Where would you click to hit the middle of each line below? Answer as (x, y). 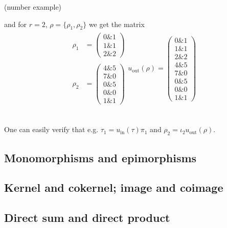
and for (16, 24)
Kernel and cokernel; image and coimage (114, 187)
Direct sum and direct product (87, 218)
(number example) (33, 7)
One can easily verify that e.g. (51, 129)
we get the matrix (117, 24)
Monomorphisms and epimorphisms (100, 157)
